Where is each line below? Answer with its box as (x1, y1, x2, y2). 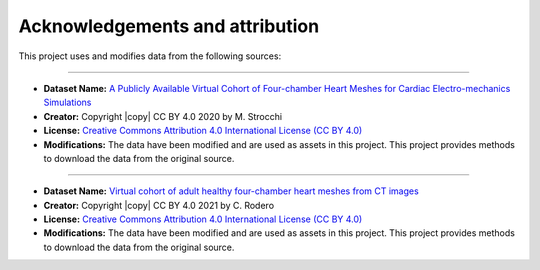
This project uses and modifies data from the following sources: (18, 50, 282, 62)
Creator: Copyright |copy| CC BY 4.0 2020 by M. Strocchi (43, 110, 283, 122)
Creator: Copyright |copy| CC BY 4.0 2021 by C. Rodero (43, 199, 275, 211)
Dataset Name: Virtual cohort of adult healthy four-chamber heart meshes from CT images (43, 185, 419, 197)
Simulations (43, 96, 92, 109)
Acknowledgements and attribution (18, 15, 320, 37)
